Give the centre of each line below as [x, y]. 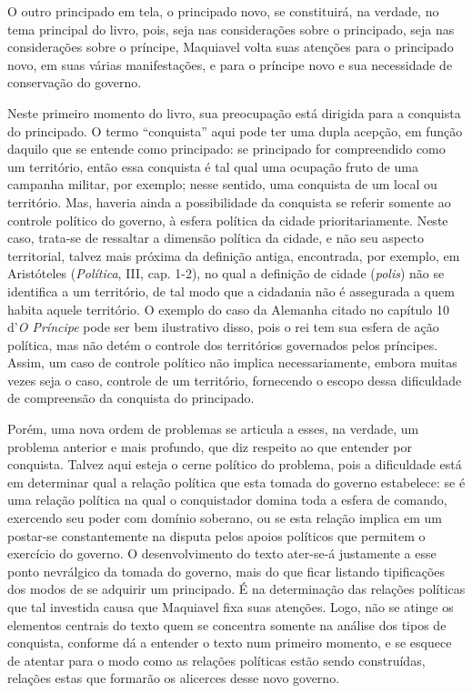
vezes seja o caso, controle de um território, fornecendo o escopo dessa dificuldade [235, 380]
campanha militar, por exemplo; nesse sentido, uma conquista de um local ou [222, 184]
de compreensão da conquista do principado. [131, 398]
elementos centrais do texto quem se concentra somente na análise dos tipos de [227, 624]
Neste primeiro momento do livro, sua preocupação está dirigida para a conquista [234, 112]
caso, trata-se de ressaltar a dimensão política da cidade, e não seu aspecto [216, 238]
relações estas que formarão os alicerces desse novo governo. [174, 678]
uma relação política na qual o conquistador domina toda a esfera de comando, [227, 500]
